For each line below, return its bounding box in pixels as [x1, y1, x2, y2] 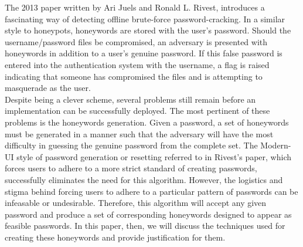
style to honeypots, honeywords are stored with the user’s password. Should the [5, 24, 291, 36]
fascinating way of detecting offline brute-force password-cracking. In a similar [5, 12, 285, 25]
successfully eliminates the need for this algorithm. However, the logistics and [5, 173, 283, 185]
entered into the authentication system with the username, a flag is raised [5, 58, 270, 70]
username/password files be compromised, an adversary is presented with [5, 35, 268, 48]
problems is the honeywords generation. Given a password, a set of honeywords [5, 116, 289, 128]
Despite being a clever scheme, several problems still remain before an [5, 93, 256, 105]
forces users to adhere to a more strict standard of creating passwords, [5, 162, 257, 174]
